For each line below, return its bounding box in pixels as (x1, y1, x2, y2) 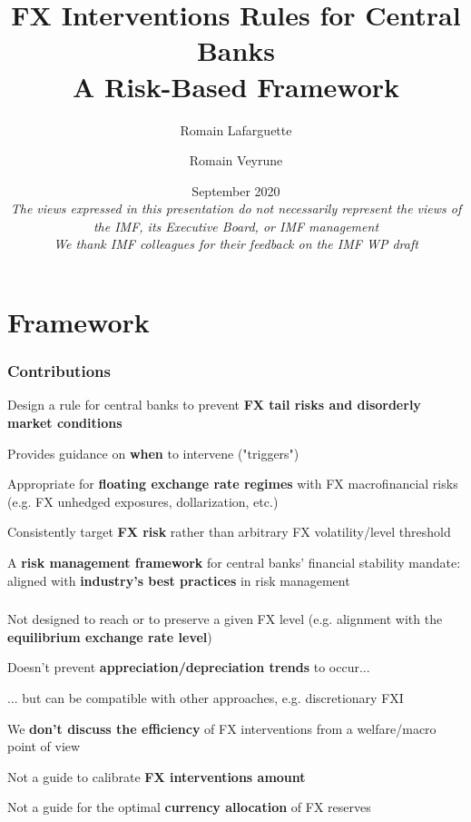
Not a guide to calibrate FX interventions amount (7, 767, 306, 786)
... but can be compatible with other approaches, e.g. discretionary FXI (7, 688, 404, 707)
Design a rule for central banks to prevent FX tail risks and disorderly (7, 395, 421, 414)
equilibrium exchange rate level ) (7, 627, 212, 646)
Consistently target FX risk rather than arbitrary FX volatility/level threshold (7, 522, 451, 541)
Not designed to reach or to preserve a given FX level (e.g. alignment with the (7, 609, 443, 629)
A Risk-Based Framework (72, 67, 400, 104)
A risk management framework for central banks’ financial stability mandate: (7, 553, 461, 572)
